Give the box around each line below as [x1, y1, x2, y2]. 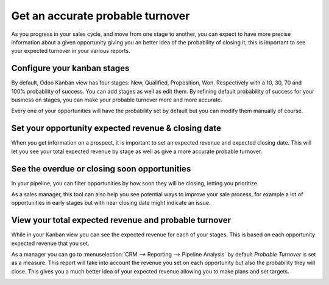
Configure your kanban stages [11, 63, 130, 74]
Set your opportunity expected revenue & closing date [11, 123, 222, 134]
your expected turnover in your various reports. [11, 47, 130, 55]
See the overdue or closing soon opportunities [11, 163, 191, 174]
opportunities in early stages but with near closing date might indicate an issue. [11, 199, 211, 207]
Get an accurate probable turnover [11, 9, 190, 22]
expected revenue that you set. [11, 239, 90, 247]
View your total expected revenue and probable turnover [11, 215, 232, 225]
